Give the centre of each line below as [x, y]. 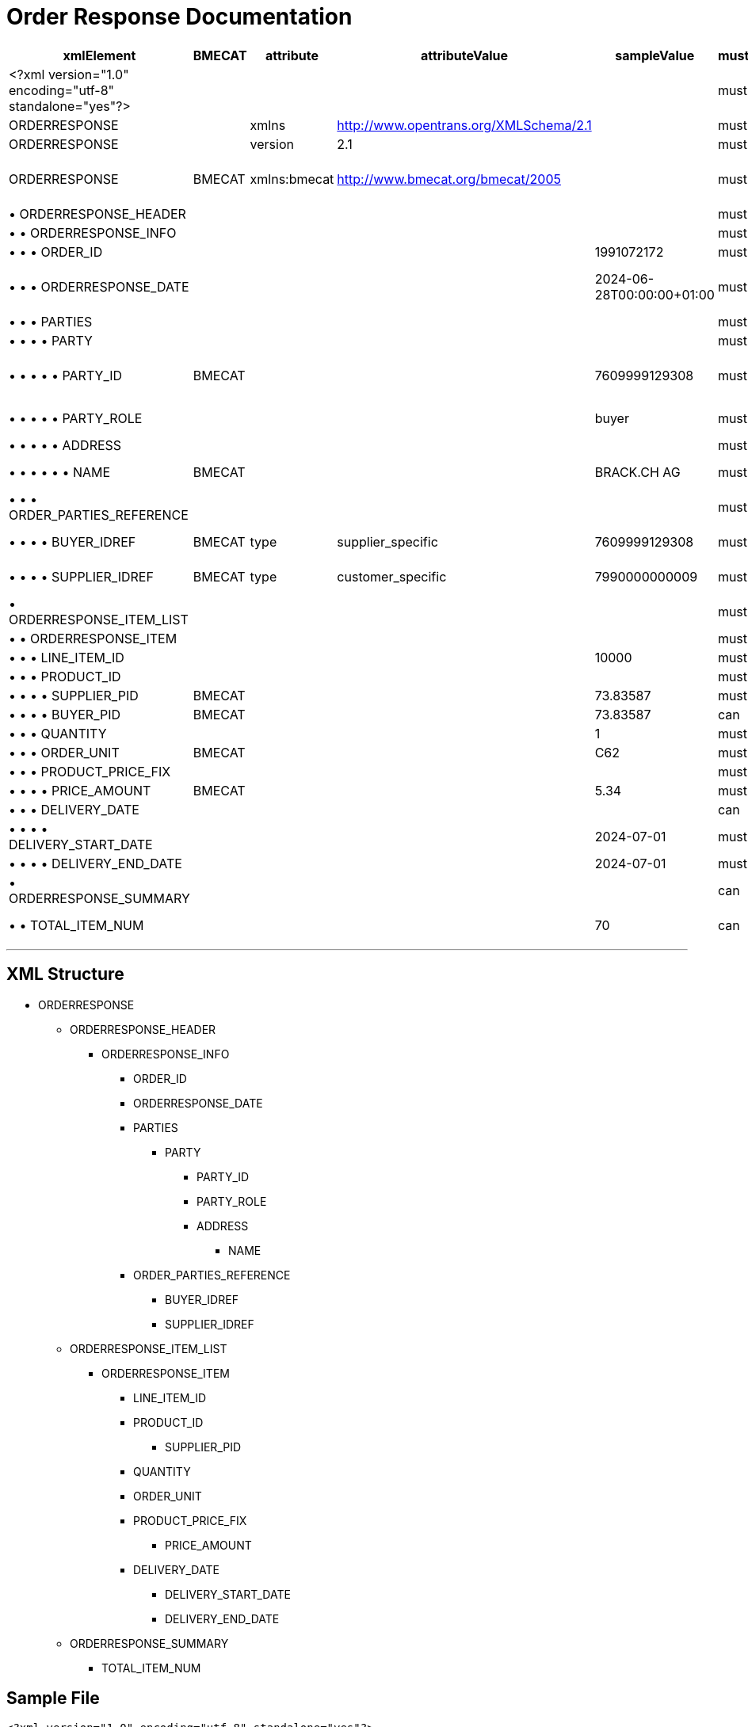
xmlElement [99, 55]
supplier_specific [387, 541]
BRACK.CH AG [637, 472]
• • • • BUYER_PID [65, 714]
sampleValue [655, 55]
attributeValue [464, 55]
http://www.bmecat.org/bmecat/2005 [449, 179]
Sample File [53, 1698]
